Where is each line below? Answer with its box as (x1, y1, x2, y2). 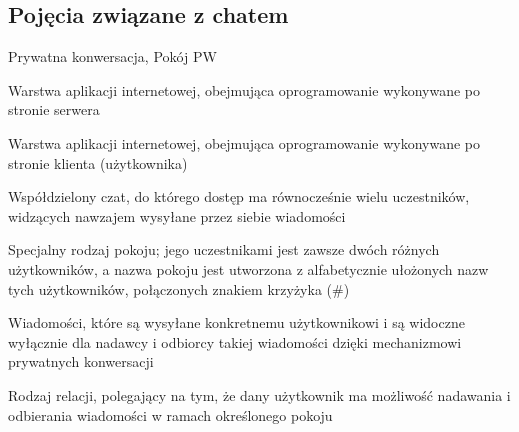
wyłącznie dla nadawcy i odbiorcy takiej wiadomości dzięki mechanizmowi (8, 331, 462, 352)
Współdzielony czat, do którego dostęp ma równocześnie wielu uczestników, (8, 186, 470, 207)
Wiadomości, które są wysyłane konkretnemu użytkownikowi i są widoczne (8, 312, 465, 333)
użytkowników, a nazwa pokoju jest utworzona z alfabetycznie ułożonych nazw (8, 258, 489, 279)
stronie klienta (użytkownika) (8, 152, 188, 173)
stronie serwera (8, 99, 100, 120)
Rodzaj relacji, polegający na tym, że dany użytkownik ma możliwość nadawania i (8, 384, 511, 405)
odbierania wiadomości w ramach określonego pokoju (8, 404, 333, 425)
